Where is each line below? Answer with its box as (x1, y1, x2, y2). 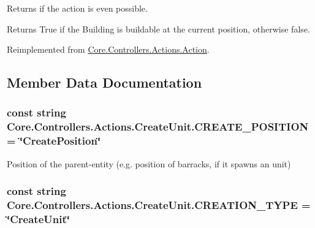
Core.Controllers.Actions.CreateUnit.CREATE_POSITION (7, 119, 309, 134)
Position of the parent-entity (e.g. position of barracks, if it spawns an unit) (7, 157, 291, 170)
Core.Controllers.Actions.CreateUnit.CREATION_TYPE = (7, 197, 311, 213)
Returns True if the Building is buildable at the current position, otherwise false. (7, 22, 310, 35)
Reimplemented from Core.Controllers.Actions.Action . (7, 43, 210, 56)
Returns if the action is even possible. (7, 2, 148, 14)
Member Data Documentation (7, 73, 202, 92)
